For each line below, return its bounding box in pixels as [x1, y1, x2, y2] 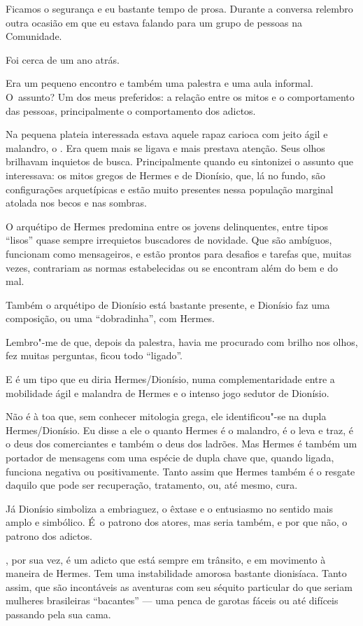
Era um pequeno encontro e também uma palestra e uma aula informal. [6, 76, 313, 90]
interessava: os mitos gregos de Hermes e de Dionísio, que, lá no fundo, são [6, 167, 326, 182]
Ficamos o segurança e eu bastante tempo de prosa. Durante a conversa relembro [6, 1, 353, 15]
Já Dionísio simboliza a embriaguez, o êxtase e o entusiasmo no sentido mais [6, 501, 333, 515]
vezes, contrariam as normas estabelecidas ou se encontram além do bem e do [6, 260, 338, 274]
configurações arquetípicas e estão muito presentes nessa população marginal [6, 181, 334, 196]
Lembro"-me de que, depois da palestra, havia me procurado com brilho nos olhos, [6, 334, 358, 349]
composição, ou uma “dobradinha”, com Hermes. [6, 311, 215, 326]
